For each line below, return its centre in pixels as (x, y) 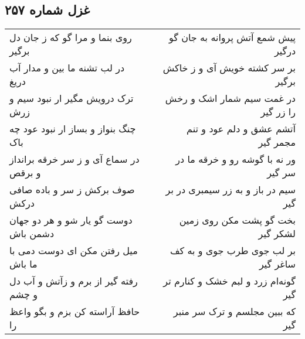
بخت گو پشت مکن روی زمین (237, 220)
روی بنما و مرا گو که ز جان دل (71, 37)
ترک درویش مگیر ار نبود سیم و (72, 98)
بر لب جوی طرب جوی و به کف (233, 251)
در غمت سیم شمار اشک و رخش (230, 98)
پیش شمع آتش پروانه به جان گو (232, 37)
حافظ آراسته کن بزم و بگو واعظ (75, 311)
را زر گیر (278, 112)
